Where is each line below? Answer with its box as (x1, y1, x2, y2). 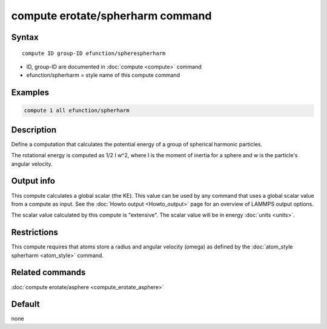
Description (11, 125, 57, 135)
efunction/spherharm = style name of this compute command (26, 71, 180, 79)
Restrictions (11, 227, 59, 238)
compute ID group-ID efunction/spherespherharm (22, 50, 166, 57)
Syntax (11, 32, 39, 42)
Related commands (11, 267, 86, 278)
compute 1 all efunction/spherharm (24, 107, 130, 114)
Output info (11, 176, 56, 186)
